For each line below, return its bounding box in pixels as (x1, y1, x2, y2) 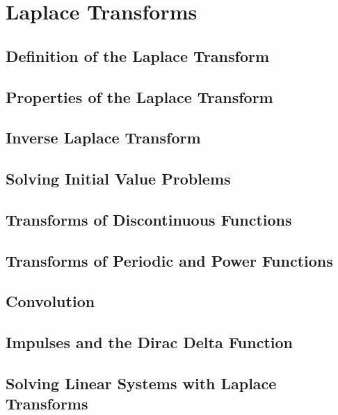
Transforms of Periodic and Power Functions (6, 249, 333, 271)
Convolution (6, 290, 95, 312)
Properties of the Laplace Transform (6, 86, 273, 107)
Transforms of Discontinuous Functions (6, 208, 292, 230)
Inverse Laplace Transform (6, 127, 201, 148)
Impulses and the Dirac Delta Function (6, 331, 293, 353)
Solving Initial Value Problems (6, 168, 231, 189)
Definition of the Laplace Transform (6, 45, 270, 66)
